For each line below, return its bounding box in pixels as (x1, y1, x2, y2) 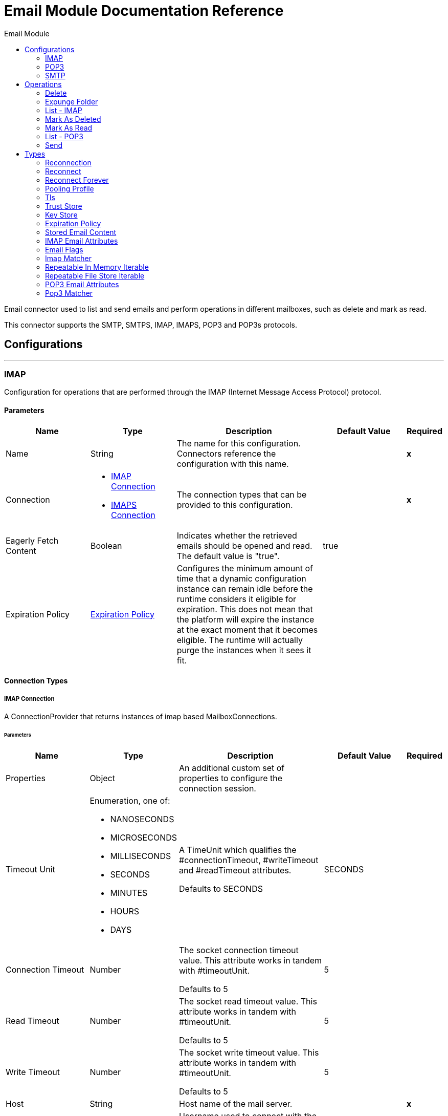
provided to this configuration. (176, 499, 293, 510)
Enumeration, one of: (89, 795, 170, 806)
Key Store (45, 210, 78, 219)
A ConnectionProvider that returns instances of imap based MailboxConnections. (4, 712, 277, 721)
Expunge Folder (45, 97, 98, 106)
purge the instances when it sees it (176, 645, 311, 655)
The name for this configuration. (176, 438, 301, 448)
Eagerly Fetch (6, 535, 59, 546)
